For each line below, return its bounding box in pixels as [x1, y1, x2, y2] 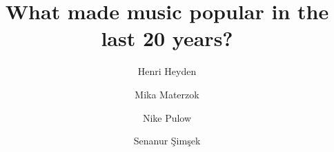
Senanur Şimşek [133, 133, 201, 148]
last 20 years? [101, 24, 233, 52]
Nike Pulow [142, 110, 192, 124]
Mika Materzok [135, 87, 199, 101]
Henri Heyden [137, 64, 197, 78]
